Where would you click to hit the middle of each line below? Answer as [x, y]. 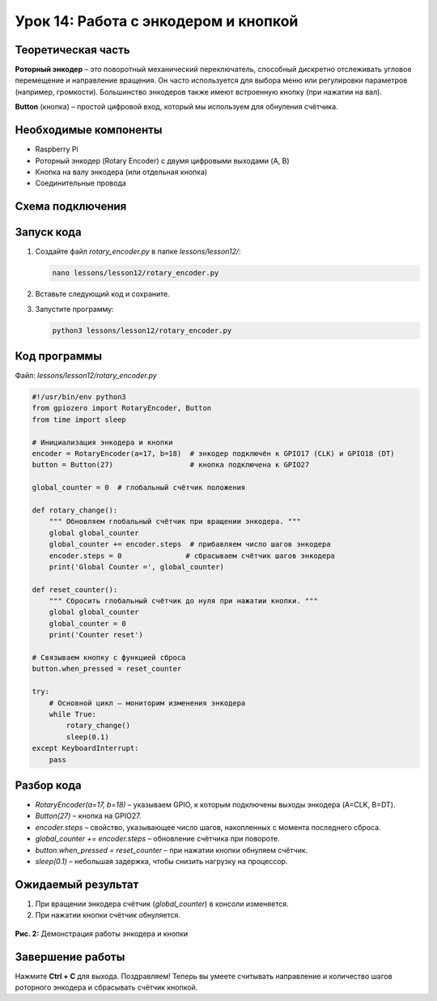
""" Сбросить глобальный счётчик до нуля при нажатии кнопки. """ [184, 601]
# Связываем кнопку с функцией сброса [109, 658]
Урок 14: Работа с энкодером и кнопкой [157, 21]
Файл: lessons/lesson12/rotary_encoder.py [86, 376]
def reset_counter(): [75, 590]
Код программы [59, 356]
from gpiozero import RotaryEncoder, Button [122, 408]
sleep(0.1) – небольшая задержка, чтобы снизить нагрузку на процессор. [161, 862]
